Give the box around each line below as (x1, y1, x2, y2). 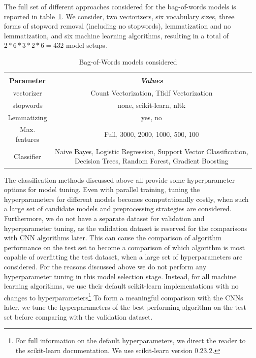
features (15, 134, 39, 144)
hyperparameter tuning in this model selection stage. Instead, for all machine (4, 271, 237, 281)
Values (140, 75, 163, 86)
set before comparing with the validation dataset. (4, 311, 153, 322)
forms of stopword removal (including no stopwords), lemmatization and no (4, 21, 231, 31)
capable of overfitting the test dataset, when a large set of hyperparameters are (4, 252, 243, 262)
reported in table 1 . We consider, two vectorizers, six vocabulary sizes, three (4, 11, 235, 21)
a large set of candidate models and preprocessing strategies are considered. (4, 203, 232, 214)
